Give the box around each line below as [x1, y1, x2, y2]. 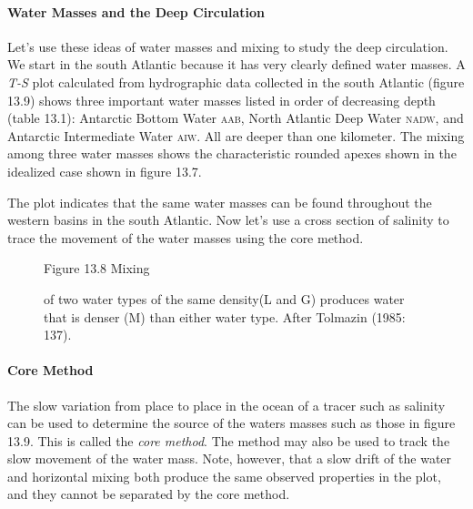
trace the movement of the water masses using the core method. [7, 228, 364, 247]
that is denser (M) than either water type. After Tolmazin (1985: [44, 307, 406, 326]
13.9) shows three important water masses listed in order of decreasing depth [7, 90, 436, 109]
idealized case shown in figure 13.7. [7, 161, 202, 180]
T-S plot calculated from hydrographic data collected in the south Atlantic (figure [7, 72, 465, 91]
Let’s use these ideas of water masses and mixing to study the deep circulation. [7, 36, 448, 56]
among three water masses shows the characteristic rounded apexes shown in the [7, 144, 457, 163]
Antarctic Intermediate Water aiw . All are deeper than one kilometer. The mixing [7, 126, 465, 145]
